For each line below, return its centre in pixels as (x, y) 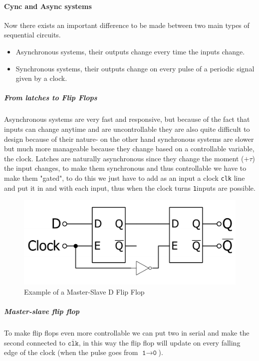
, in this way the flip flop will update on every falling (159, 342)
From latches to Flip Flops (51, 98)
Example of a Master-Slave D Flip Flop (84, 291)
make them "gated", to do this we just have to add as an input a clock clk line (125, 178)
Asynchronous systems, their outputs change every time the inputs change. (130, 51)
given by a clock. (41, 78)
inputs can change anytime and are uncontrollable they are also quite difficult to (127, 129)
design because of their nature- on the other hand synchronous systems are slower (129, 139)
